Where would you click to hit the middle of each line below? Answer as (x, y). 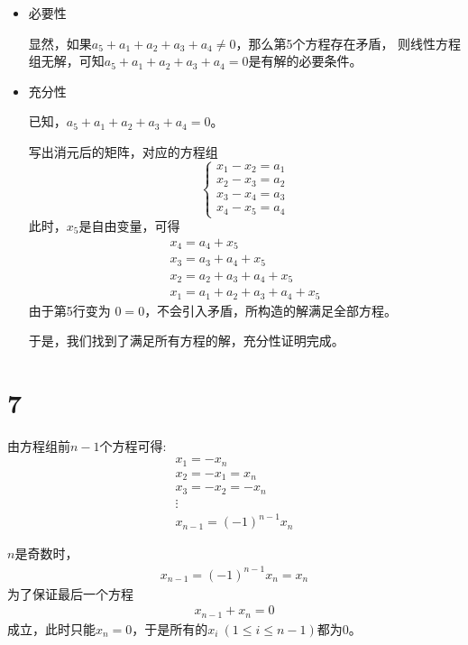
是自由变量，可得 (129, 226)
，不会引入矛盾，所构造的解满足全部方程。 (271, 310)
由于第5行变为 (69, 310)
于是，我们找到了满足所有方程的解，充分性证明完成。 (186, 341)
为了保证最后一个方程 (70, 593)
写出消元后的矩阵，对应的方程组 (123, 151)
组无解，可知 (66, 61)
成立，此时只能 (51, 628)
